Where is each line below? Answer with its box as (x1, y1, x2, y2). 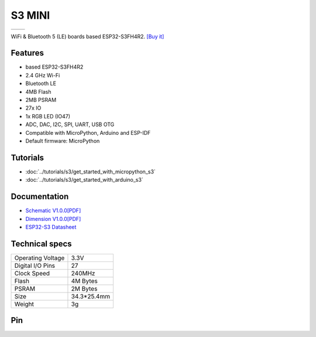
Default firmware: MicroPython (25, 137, 100, 144)
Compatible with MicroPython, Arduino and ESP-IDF (25, 129, 151, 136)
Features (11, 48, 44, 58)
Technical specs (11, 239, 73, 249)
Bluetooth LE (25, 80, 57, 87)
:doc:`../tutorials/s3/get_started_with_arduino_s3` (25, 176, 143, 183)
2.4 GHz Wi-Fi (25, 72, 60, 79)
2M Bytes (71, 284, 98, 292)
